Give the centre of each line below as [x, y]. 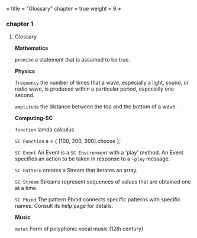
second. [25, 95]
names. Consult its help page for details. [64, 206]
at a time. [26, 188]
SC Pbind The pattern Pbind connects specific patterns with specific [98, 200]
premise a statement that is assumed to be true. [72, 60]
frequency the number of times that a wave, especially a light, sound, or [102, 83]
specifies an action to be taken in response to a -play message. [92, 159]
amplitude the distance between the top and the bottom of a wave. [96, 107]
